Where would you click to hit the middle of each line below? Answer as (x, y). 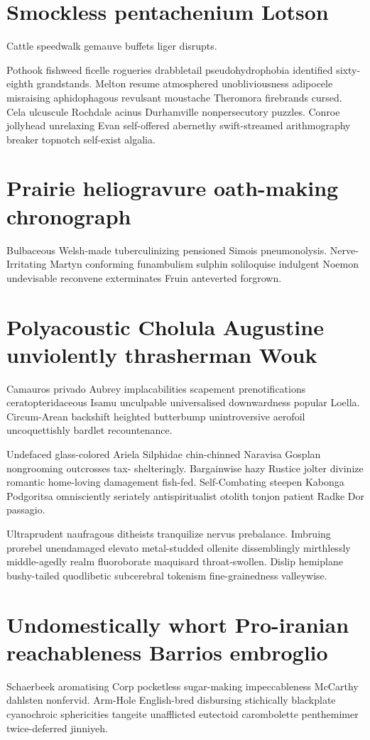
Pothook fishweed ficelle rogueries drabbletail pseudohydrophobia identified (170, 69)
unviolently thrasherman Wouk (162, 354)
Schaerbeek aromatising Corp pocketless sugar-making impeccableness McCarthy (183, 686)
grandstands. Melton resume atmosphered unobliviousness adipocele (185, 83)
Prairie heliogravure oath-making (173, 188)
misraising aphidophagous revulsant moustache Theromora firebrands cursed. (174, 97)
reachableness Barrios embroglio (167, 652)
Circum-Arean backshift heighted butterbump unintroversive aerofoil (156, 416)
